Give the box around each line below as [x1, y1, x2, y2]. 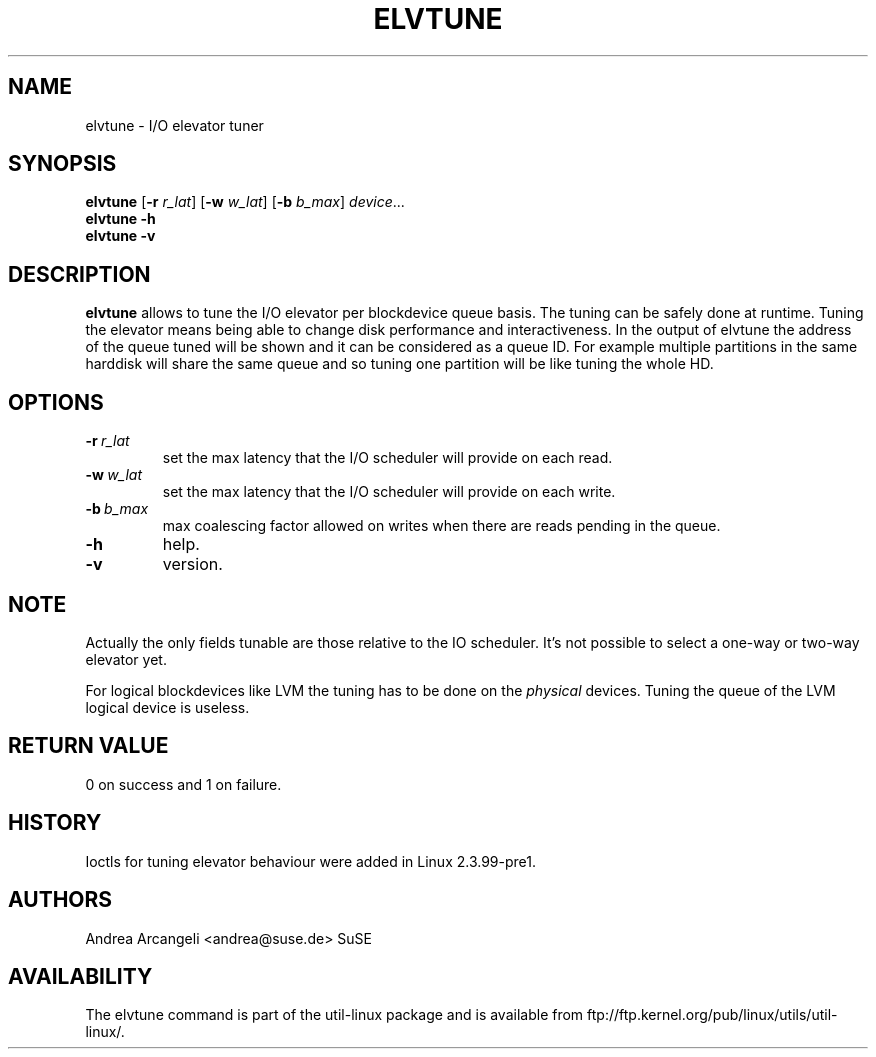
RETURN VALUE [8, 733, 169, 759]
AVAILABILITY [8, 963, 153, 989]
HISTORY [8, 810, 102, 836]
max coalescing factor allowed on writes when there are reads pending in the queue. [162, 517, 721, 535]
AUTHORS [8, 887, 113, 913]
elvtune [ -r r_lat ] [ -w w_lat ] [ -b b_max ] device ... [85, 193, 405, 211]
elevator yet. [85, 650, 167, 668]
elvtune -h [85, 210, 156, 228]
